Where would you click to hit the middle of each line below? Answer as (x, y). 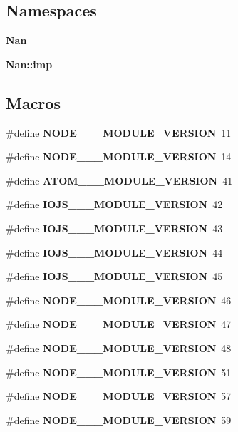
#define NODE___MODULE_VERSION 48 (119, 348)
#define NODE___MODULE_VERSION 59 (119, 420)
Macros (33, 102)
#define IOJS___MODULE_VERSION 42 (114, 204)
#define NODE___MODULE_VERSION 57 (119, 396)
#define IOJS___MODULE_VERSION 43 (114, 228)
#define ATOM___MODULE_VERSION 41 (119, 180)
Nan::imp (29, 64)
